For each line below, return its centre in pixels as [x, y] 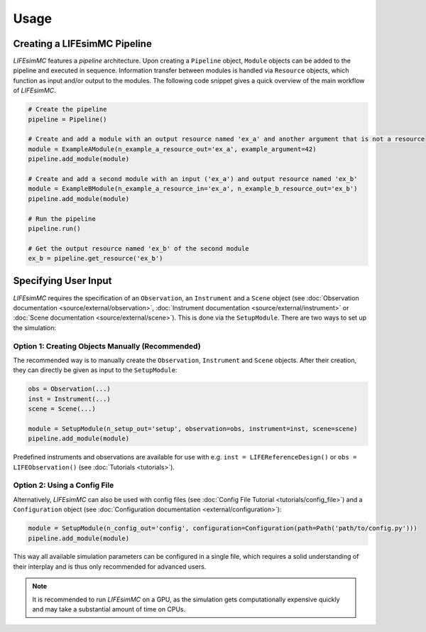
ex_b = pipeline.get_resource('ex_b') [95, 258]
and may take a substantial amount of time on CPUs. [109, 609]
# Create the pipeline [67, 109]
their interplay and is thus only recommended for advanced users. [110, 566]
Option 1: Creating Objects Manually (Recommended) [107, 346]
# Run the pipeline [62, 219]
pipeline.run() [54, 228]
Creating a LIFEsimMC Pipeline [82, 44]
